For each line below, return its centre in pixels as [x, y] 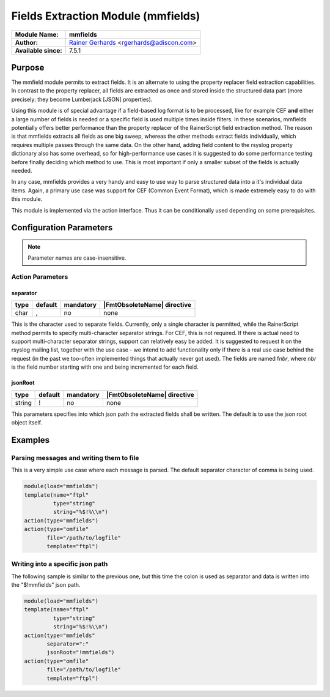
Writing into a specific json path [60, 564]
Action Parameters [40, 277]
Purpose [28, 67]
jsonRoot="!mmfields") [81, 653]
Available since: [38, 50]
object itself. [27, 423]
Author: [27, 42]
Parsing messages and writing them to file [75, 458]
